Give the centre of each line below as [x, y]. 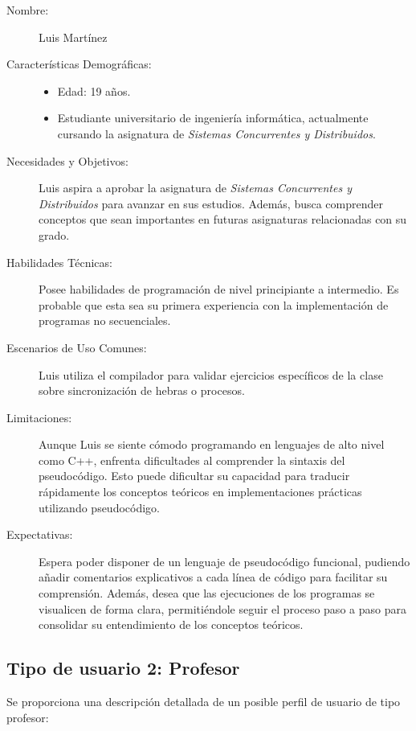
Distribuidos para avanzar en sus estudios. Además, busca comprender [211, 203]
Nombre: [28, 10]
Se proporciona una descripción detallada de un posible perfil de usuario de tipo [204, 702]
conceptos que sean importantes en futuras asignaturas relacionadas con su [223, 219]
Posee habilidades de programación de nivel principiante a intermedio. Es [219, 289]
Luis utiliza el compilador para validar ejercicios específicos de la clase [211, 374]
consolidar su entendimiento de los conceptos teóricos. [171, 624]
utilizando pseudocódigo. [100, 507]
